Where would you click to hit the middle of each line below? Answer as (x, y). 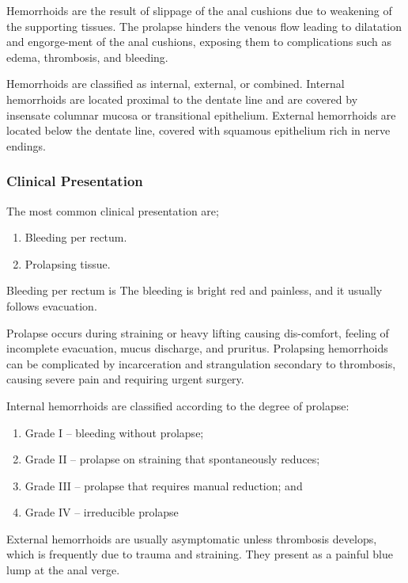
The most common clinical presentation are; (113, 210)
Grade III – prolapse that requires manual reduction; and (164, 485)
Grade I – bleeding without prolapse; (114, 432)
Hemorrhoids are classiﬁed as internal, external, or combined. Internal (176, 84)
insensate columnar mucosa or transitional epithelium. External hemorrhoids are (201, 114)
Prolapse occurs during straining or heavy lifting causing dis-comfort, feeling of (198, 332)
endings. (26, 145)
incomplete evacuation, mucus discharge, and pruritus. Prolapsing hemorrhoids (197, 348)
